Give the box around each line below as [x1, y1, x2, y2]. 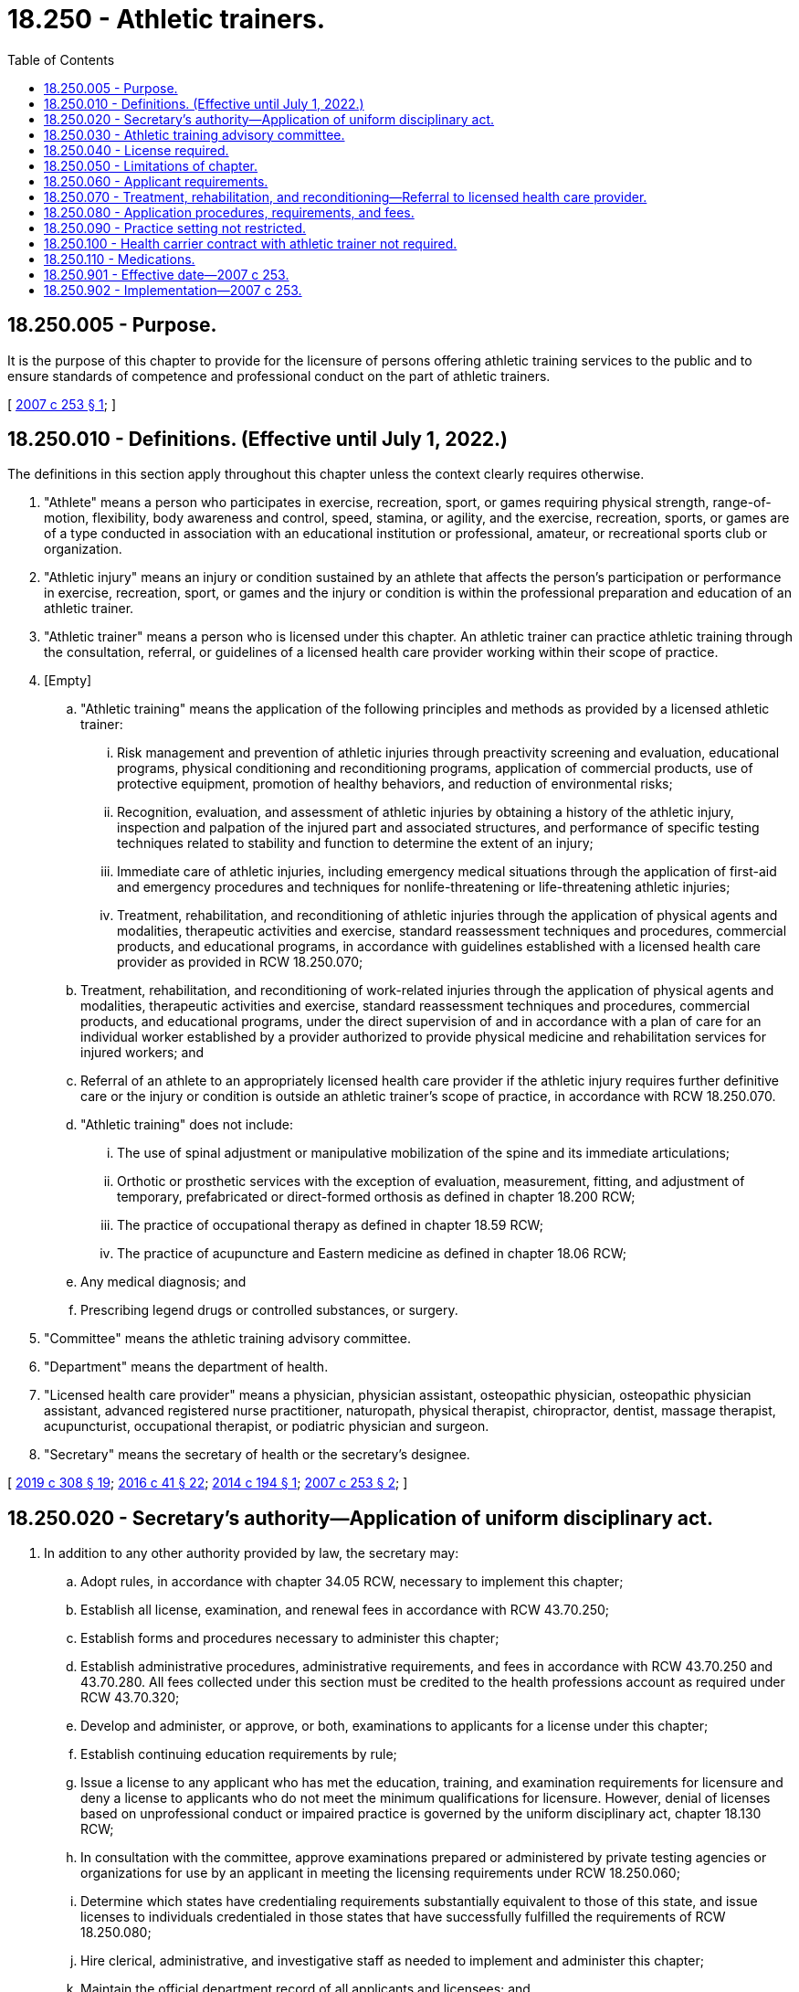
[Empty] [44, 673, 92, 689]
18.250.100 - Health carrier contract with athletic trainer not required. [44, 235, 457, 251]
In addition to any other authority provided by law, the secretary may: [44, 1545, 459, 1562]
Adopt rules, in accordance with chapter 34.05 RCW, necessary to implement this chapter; [80, 1573, 624, 1590]
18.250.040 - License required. [44, 142, 229, 158]
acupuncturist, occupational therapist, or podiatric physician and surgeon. [44, 1418, 489, 1435]
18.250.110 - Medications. [44, 250, 195, 267]
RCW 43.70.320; [80, 1690, 180, 1706]
